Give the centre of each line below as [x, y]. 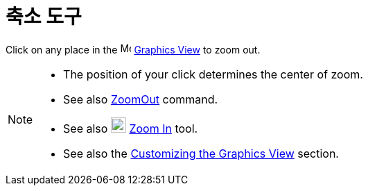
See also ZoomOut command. [141, 99]
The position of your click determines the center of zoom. [213, 74]
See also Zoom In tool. [131, 128]
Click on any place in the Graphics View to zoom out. [133, 49]
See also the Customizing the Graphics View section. [201, 153]
